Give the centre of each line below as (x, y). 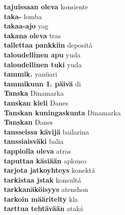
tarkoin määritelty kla (41, 199)
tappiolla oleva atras (38, 150)
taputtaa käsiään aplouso (45, 160)
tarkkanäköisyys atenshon (46, 189)
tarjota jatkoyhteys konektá (50, 170)
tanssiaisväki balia (34, 141)
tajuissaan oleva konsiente (46, 6)
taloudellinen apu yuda (42, 54)
